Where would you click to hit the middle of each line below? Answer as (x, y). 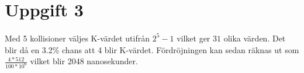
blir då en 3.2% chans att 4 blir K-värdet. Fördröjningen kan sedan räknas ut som (152, 49)
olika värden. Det (255, 38)
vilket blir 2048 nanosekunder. (84, 61)
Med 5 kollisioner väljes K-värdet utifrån (77, 38)
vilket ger (194, 38)
